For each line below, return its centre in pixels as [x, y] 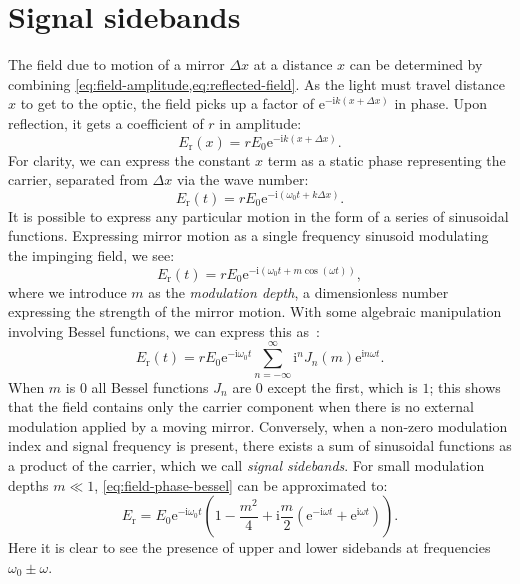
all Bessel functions [150, 386]
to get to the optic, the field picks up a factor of [167, 103]
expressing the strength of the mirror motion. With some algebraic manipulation [255, 311]
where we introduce [67, 291]
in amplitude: [260, 122]
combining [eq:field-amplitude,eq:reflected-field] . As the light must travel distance [256, 83]
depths [28, 484]
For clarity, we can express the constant [129, 159]
